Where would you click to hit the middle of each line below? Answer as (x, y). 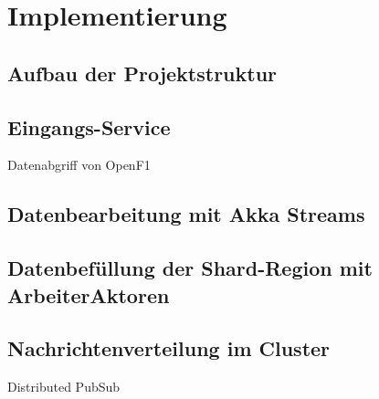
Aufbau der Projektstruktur (142, 73)
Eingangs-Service (89, 126)
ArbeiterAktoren (89, 294)
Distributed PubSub (64, 387)
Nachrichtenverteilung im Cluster (169, 348)
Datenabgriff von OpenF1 (79, 165)
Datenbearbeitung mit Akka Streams (186, 214)
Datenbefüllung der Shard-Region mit (190, 268)
